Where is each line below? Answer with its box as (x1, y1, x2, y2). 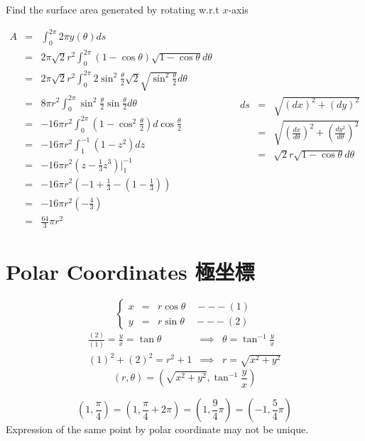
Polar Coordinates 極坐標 (6, 257, 255, 286)
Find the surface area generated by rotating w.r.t (6, 2, 219, 16)
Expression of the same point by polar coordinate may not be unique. (6, 422, 309, 437)
